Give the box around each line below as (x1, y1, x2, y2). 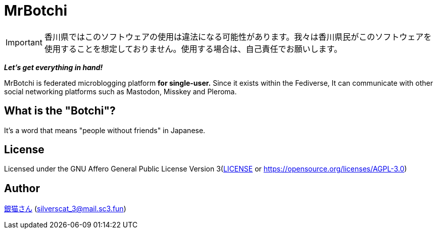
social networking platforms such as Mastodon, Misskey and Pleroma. (4, 87, 237, 96)
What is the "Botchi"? (4, 104, 116, 118)
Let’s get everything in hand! (4, 63, 103, 72)
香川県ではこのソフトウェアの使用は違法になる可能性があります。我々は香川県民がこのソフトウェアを (44, 31, 432, 42)
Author (4, 182, 40, 195)
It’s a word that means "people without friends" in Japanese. (4, 126, 206, 135)
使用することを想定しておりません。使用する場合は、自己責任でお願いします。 (44, 43, 342, 54)
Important (6, 37, 42, 47)
